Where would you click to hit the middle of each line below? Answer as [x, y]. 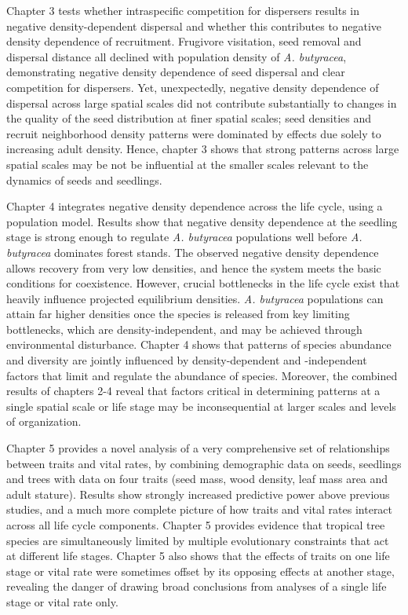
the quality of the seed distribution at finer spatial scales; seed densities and [189, 118]
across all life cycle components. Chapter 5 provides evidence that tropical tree [196, 525]
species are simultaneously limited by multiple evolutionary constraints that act [198, 540]
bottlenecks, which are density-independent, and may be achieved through [184, 329]
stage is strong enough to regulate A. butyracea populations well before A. [184, 237]
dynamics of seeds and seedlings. [84, 179]
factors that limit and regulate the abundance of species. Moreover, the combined [202, 375]
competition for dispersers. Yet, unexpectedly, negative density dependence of [193, 87]
